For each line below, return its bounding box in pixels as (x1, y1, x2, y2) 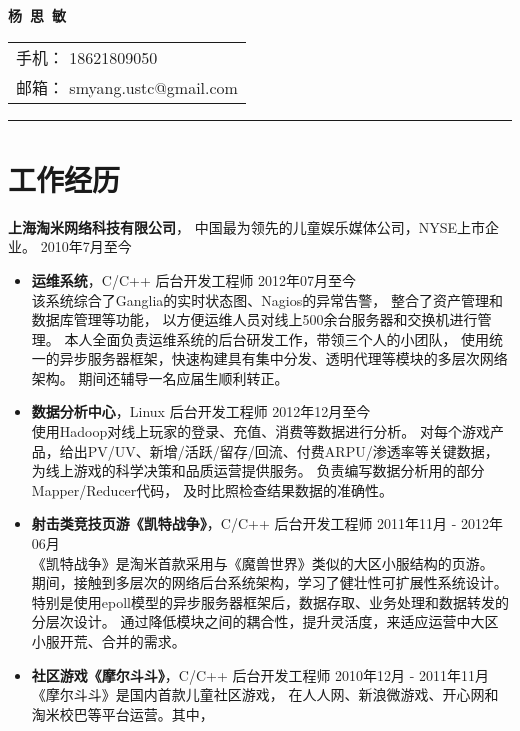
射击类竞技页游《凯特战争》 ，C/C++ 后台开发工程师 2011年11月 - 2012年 (31, 513, 504, 534)
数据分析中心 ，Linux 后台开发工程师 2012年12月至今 (31, 401, 371, 422)
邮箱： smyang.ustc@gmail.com (16, 75, 238, 99)
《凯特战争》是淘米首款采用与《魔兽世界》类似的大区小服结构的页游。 (31, 552, 494, 573)
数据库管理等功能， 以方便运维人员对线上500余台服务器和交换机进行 (31, 309, 478, 330)
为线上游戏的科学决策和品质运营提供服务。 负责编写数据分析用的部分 (31, 460, 485, 481)
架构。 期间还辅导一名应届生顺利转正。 (31, 367, 289, 388)
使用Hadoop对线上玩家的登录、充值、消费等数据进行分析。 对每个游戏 (31, 421, 490, 442)
